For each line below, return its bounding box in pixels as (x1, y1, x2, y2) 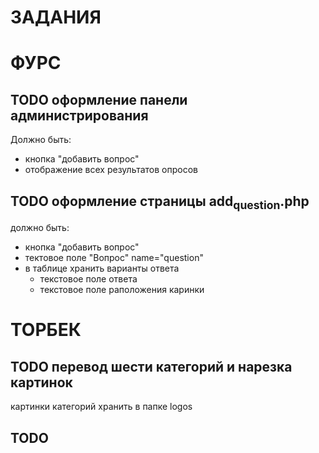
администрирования (10, 107, 149, 124)
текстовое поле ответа (39, 273, 138, 285)
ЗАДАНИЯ (10, 6, 102, 29)
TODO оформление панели (10, 91, 188, 108)
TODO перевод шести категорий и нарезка (10, 358, 293, 375)
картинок (10, 374, 73, 391)
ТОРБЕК (10, 319, 82, 341)
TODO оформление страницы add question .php (10, 192, 310, 212)
